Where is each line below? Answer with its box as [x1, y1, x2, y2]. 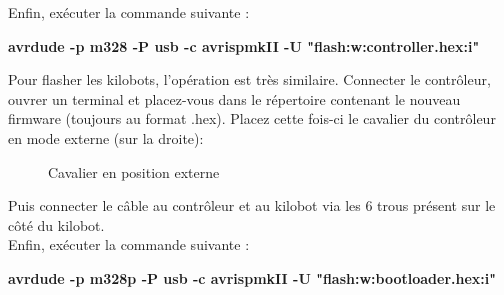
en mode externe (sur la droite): [8, 127, 204, 148]
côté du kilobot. [8, 214, 105, 235]
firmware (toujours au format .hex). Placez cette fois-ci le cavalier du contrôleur [8, 108, 496, 129]
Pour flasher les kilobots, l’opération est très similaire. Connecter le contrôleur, [8, 69, 491, 90]
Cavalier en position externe [48, 161, 220, 182]
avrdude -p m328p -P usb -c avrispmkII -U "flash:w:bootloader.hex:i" [8, 267, 496, 288]
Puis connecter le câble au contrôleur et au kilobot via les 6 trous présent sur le [8, 195, 496, 216]
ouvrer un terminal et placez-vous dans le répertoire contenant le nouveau [8, 88, 461, 109]
